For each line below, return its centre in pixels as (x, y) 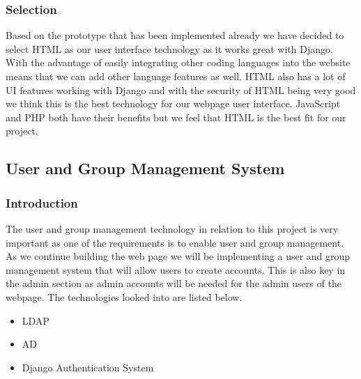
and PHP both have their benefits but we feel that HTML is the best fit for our (176, 117)
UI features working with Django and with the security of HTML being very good (181, 90)
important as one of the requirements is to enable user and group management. (175, 242)
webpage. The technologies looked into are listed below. (124, 296)
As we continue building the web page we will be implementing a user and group (178, 256)
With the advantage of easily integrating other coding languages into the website (178, 62)
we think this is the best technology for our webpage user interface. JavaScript (173, 103)
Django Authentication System (88, 367)
